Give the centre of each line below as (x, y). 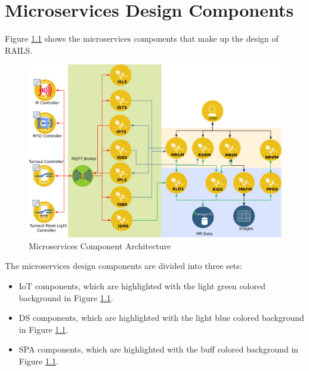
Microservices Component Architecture (100, 245)
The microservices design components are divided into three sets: (123, 266)
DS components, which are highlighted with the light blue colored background (161, 318)
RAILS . (19, 50)
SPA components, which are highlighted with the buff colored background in (159, 349)
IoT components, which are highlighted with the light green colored (142, 285)
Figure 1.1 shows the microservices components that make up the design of (142, 38)
